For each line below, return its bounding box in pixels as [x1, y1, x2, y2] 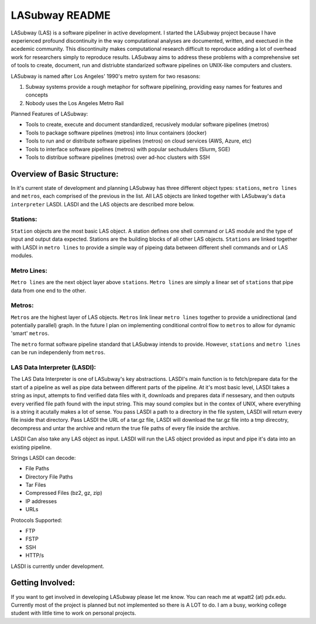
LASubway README [11, 9, 111, 22]
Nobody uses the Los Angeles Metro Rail [25, 99, 124, 106]
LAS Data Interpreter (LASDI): [11, 363, 97, 372]
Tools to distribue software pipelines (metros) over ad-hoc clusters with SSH [25, 154, 210, 161]
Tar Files [25, 481, 46, 488]
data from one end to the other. [11, 287, 86, 294]
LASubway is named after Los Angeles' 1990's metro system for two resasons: [11, 72, 201, 79]
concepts [25, 91, 49, 99]
